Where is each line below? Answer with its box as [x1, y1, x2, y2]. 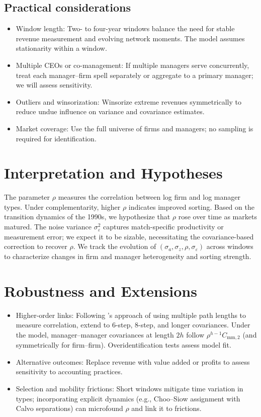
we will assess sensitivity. [16, 79, 93, 90]
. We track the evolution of [73, 241, 156, 252]
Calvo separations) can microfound [16, 403, 123, 413]
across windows [206, 241, 253, 252]
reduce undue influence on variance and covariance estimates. [16, 106, 205, 117]
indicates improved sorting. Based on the [128, 201, 254, 212]
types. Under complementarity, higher [4, 201, 121, 212]
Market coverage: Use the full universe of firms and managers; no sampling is [16, 123, 253, 133]
